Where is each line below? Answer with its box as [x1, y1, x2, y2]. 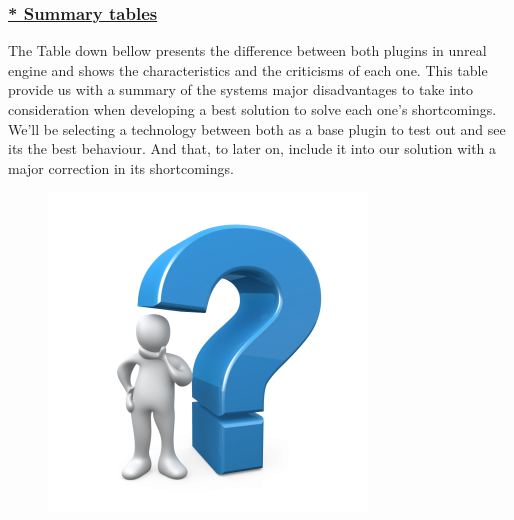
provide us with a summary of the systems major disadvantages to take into [8, 79, 473, 100]
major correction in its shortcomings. [8, 157, 234, 178]
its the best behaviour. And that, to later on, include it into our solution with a [8, 138, 497, 159]
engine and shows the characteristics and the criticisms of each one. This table [8, 59, 488, 80]
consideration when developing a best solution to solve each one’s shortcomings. [8, 99, 497, 119]
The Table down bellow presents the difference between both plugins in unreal [8, 40, 487, 61]
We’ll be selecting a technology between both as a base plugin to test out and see [8, 118, 506, 139]
